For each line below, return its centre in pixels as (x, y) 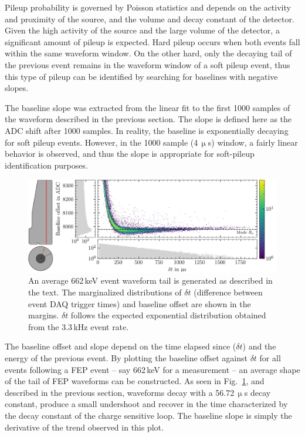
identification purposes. (46, 165)
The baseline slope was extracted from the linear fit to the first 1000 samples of (148, 107)
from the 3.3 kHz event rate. (79, 326)
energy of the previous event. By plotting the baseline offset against (126, 358)
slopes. (17, 88)
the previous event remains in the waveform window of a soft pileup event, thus (148, 64)
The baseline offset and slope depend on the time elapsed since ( (121, 346)
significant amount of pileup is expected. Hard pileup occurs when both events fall (152, 41)
